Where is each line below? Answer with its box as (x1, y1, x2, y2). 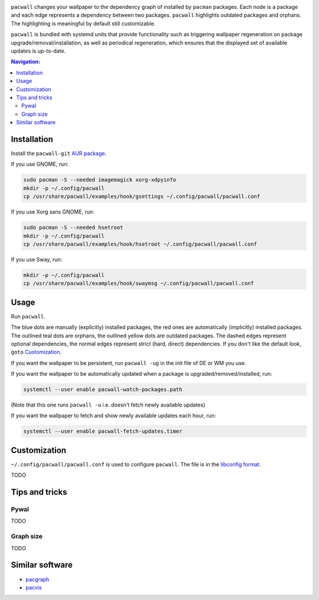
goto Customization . (11, 349, 62, 356)
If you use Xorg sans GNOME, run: (11, 208, 95, 215)
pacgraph (25, 576, 50, 583)
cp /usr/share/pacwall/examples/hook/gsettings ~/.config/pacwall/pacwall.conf (23, 193, 261, 200)
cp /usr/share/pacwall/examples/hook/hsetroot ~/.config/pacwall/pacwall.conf (23, 240, 257, 247)
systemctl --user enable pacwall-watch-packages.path (23, 386, 183, 393)
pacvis (25, 583, 42, 591)
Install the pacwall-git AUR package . (11, 150, 106, 157)
